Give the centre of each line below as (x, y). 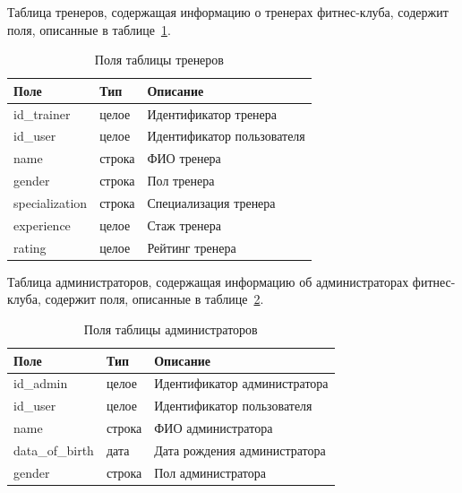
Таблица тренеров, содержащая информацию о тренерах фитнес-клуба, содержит (228, 12)
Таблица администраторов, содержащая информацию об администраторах (208, 281)
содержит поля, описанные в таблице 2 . (154, 299)
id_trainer (42, 113)
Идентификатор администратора (241, 383)
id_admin (41, 383)
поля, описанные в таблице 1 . (89, 29)
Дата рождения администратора (240, 450)
